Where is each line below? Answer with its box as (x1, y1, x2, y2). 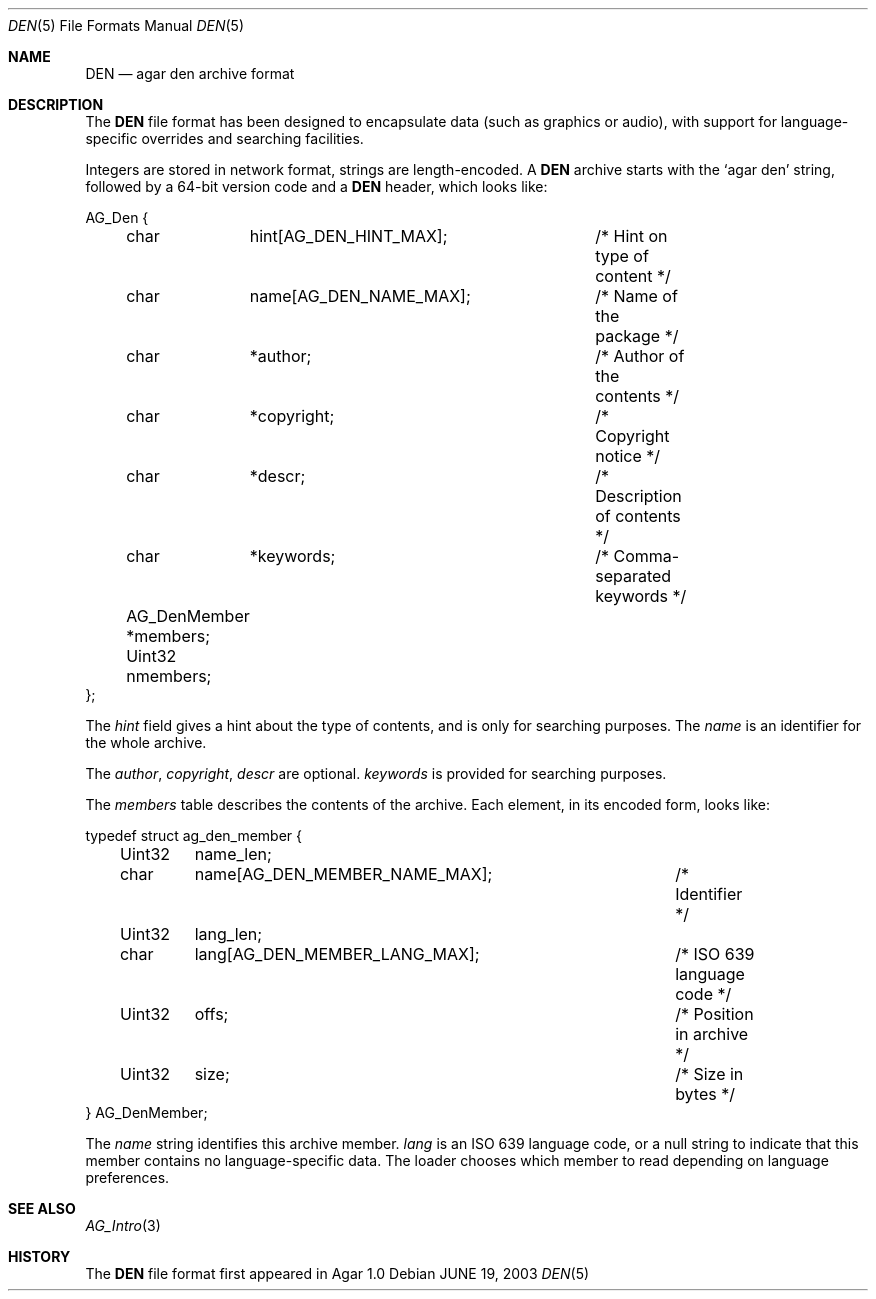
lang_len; (194, 924, 263, 944)
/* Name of (595, 286, 678, 306)
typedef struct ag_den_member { (85, 827, 303, 844)
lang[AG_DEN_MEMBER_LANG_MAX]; (194, 944, 480, 964)
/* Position (675, 1004, 754, 1024)
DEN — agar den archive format (85, 65, 295, 82)
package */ (595, 326, 679, 346)
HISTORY (8, 1248, 71, 1265)
